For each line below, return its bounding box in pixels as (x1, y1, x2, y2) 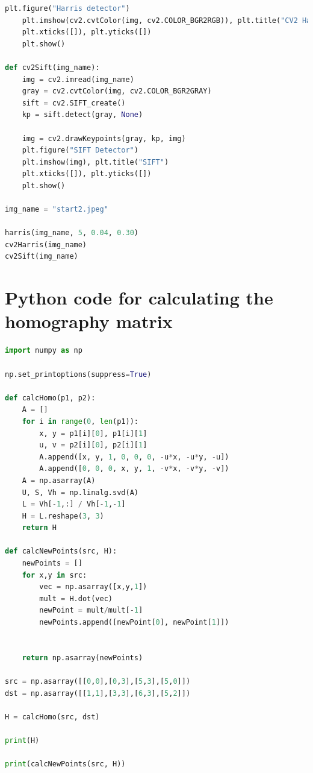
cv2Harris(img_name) (5, 240, 87, 249)
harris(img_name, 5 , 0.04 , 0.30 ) (5, 229, 138, 238)
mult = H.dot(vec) (39, 594, 113, 603)
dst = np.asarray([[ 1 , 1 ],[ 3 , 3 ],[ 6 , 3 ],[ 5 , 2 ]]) (5, 689, 191, 698)
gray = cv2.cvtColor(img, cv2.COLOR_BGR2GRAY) (22, 87, 212, 96)
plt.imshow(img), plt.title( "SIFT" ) (22, 157, 169, 166)
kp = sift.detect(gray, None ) (22, 110, 143, 119)
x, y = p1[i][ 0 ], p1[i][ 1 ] (39, 429, 147, 438)
